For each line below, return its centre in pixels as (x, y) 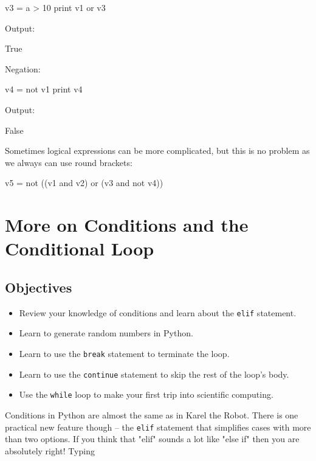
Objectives (39, 287)
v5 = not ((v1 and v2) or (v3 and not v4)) (84, 183)
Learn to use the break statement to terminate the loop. (124, 353)
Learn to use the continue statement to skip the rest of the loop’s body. (154, 374)
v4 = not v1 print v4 (44, 89)
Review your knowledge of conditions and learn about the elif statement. (158, 312)
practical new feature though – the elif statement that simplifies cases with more (158, 427)
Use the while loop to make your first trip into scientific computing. (146, 394)
